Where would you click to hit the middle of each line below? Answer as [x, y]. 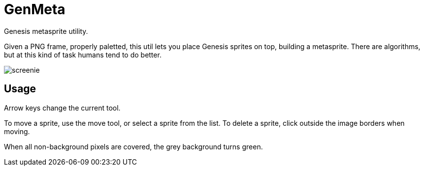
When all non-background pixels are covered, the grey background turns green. [133, 146]
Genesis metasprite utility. [46, 31]
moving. [17, 131]
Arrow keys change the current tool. [62, 108]
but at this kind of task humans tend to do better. [83, 55]
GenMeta [35, 9]
